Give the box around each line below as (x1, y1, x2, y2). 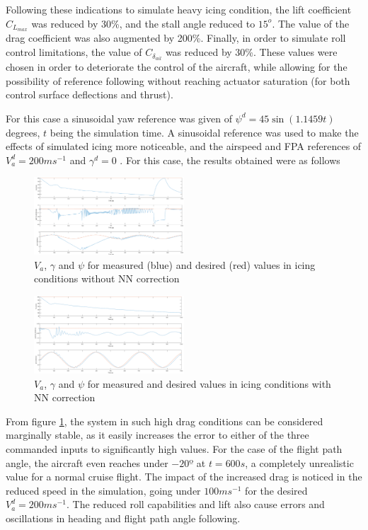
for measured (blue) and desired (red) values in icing (87, 257, 316, 272)
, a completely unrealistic (245, 455, 354, 470)
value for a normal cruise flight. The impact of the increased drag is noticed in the (6, 469, 362, 484)
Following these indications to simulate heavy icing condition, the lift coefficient (6, 2, 352, 16)
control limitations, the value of (6, 45, 142, 59)
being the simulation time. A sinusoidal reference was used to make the (50, 125, 359, 139)
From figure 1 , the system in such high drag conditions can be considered (6, 413, 323, 428)
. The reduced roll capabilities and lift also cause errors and (66, 497, 325, 512)
